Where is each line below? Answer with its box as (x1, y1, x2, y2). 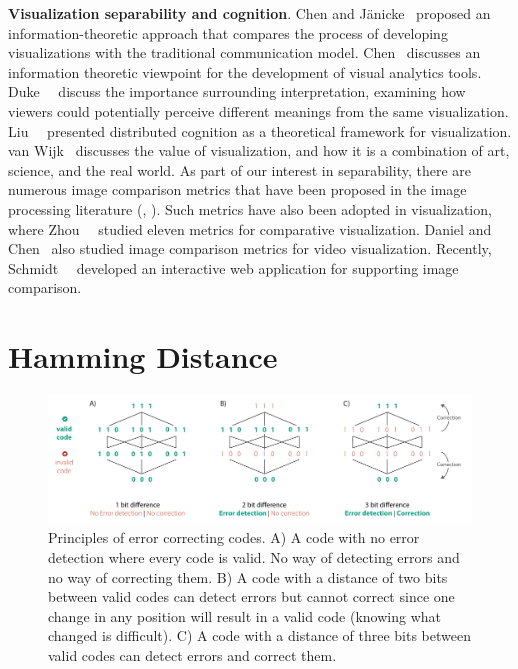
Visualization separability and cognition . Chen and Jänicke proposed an (8, 3, 491, 23)
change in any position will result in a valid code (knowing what (48, 605, 441, 626)
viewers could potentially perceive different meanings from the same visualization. (8, 100, 509, 121)
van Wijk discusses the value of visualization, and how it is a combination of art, (8, 140, 510, 161)
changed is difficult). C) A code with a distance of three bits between (48, 625, 471, 646)
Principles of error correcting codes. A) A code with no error (48, 527, 420, 548)
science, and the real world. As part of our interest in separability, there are (8, 159, 472, 180)
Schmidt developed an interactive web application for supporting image (8, 257, 459, 278)
